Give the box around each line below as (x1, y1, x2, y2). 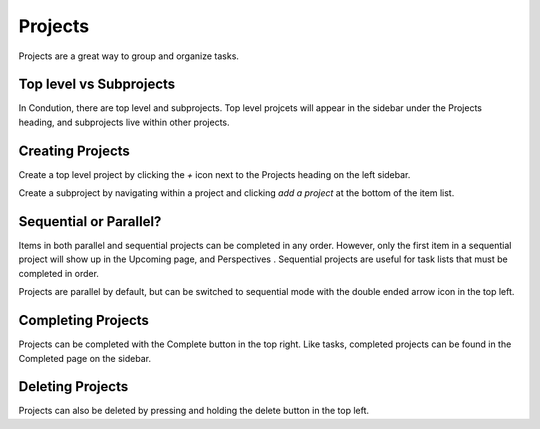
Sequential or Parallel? (18, 213, 162, 230)
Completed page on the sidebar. (18, 352, 152, 364)
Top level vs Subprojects (18, 76, 176, 93)
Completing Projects (18, 312, 150, 329)
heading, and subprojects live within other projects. (18, 116, 230, 128)
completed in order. (18, 267, 100, 279)
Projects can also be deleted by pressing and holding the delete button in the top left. (18, 405, 370, 417)
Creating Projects (18, 142, 130, 159)
